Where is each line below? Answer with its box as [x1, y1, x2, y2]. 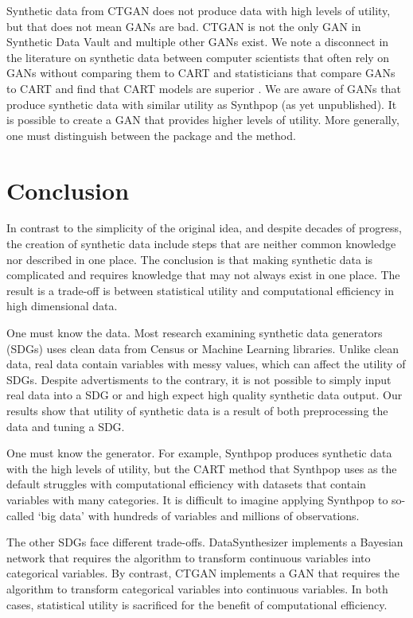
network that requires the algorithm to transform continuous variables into [6, 549, 371, 566]
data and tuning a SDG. [6, 418, 125, 434]
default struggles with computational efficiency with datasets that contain [6, 476, 366, 492]
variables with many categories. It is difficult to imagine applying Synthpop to [6, 491, 388, 507]
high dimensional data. [6, 297, 118, 314]
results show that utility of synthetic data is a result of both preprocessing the [6, 402, 388, 418]
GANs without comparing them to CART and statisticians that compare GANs [6, 64, 395, 81]
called [6, 507, 34, 523]
